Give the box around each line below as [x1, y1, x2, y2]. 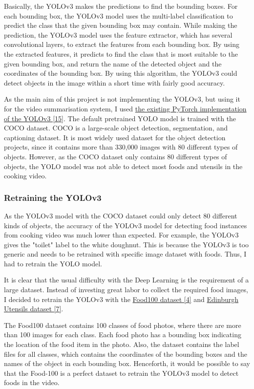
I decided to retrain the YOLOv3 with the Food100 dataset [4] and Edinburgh [4, 294, 238, 304]
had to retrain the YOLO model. [4, 258, 102, 268]
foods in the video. [4, 377, 60, 388]
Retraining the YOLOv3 [4, 191, 102, 203]
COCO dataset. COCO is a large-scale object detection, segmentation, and [4, 123, 228, 133]
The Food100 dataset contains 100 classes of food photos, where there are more [4, 320, 241, 330]
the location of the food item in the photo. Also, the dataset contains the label [4, 339, 239, 349]
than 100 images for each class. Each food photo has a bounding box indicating [4, 329, 241, 340]
